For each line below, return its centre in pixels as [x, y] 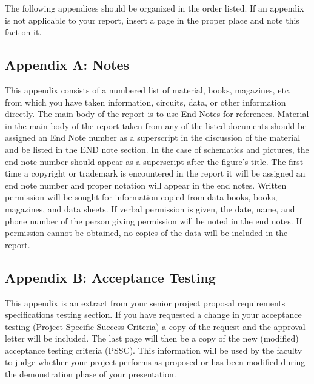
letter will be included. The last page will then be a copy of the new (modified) [152, 338]
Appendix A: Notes [67, 65]
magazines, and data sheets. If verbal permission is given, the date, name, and [150, 208]
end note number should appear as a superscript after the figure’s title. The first [154, 161]
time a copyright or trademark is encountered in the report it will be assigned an [155, 173]
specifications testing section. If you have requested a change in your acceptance [153, 315]
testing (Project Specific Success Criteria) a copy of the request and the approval [155, 326]
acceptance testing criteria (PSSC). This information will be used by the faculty [154, 350]
